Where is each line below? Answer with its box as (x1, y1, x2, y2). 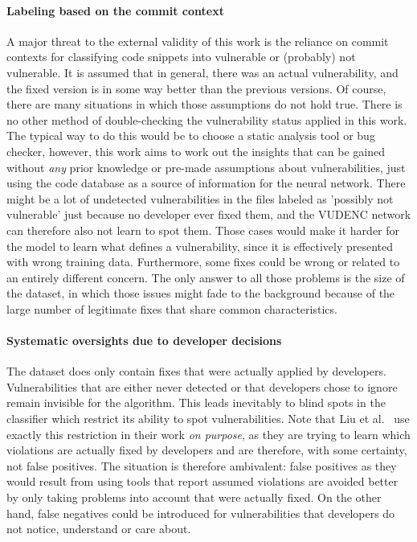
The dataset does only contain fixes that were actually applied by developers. (6, 363, 386, 380)
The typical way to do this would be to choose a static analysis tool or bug (6, 127, 375, 144)
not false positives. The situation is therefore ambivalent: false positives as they (6, 457, 397, 474)
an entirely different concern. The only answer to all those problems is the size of (6, 269, 405, 285)
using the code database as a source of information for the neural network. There (6, 175, 406, 191)
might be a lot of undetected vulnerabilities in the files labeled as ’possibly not (6, 190, 394, 207)
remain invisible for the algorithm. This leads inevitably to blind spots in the (6, 394, 386, 411)
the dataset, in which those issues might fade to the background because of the (6, 285, 395, 302)
